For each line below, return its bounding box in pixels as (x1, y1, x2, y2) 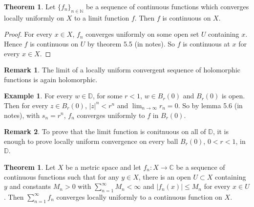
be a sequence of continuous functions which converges (86, 1, 249, 11)
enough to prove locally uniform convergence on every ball (4, 136, 178, 146)
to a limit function (74, 12, 129, 23)
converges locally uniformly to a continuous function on (56, 191, 222, 202)
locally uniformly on (4, 12, 64, 23)
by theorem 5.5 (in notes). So (87, 38, 175, 48)
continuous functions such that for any (4, 171, 119, 182)
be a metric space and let (65, 161, 141, 172)
